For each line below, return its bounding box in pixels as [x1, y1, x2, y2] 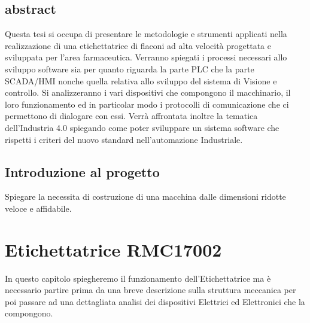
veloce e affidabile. [5, 202, 72, 214]
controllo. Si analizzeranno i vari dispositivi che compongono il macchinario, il [5, 86, 291, 99]
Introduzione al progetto [5, 162, 160, 181]
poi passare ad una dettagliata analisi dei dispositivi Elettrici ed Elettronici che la [5, 295, 305, 307]
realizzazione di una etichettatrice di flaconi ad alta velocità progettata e [5, 39, 271, 51]
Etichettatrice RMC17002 [5, 237, 222, 261]
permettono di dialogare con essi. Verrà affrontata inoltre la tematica [5, 109, 258, 122]
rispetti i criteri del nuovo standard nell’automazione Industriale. [5, 133, 243, 145]
